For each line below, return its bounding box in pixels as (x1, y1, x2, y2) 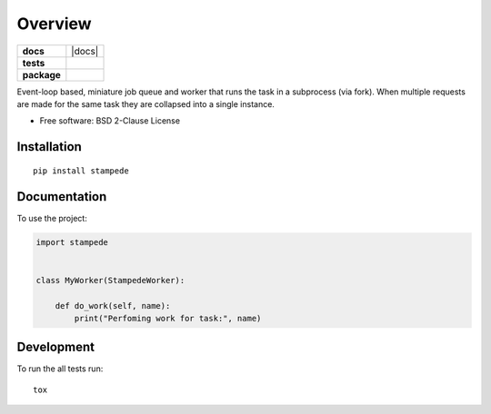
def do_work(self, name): (55, 301, 171, 310)
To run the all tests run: (16, 363, 104, 374)
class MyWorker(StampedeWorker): (35, 275, 185, 285)
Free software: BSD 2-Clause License (39, 115, 181, 126)
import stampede (35, 237, 109, 247)
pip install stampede (33, 165, 129, 176)
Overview (16, 14, 92, 34)
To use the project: (16, 212, 88, 223)
